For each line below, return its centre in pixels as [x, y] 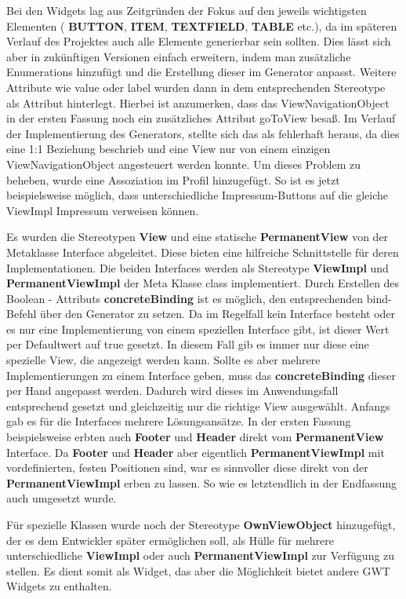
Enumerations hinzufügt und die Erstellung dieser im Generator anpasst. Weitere [201, 72]
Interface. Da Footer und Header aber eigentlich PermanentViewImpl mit [196, 452]
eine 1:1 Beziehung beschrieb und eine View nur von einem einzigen [169, 149]
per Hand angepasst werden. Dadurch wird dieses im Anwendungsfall [172, 391]
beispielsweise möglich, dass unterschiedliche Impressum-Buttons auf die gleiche [198, 195]
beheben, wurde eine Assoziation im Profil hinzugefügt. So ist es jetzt [173, 179]
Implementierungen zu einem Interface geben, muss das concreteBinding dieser [201, 375]
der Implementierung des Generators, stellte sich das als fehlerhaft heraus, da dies [203, 133]
